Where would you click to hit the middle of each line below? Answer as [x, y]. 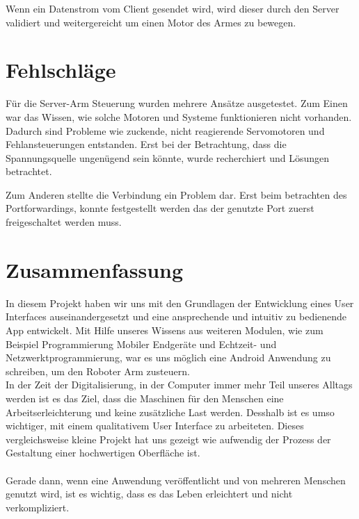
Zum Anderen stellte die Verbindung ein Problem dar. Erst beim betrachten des [176, 194]
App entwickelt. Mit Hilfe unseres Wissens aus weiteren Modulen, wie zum [165, 330]
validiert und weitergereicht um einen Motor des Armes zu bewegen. [151, 22]
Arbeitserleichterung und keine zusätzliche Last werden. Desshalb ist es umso [170, 412]
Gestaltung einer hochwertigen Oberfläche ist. [103, 453]
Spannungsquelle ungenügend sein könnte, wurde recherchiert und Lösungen [167, 157]
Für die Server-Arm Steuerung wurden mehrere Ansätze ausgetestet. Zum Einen [177, 103]
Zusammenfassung [95, 269]
